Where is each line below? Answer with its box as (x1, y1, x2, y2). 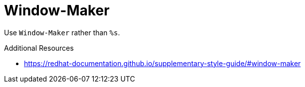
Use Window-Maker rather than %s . (4, 28, 120, 37)
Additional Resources (4, 43, 74, 52)
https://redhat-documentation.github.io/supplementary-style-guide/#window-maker (24, 59, 301, 68)
